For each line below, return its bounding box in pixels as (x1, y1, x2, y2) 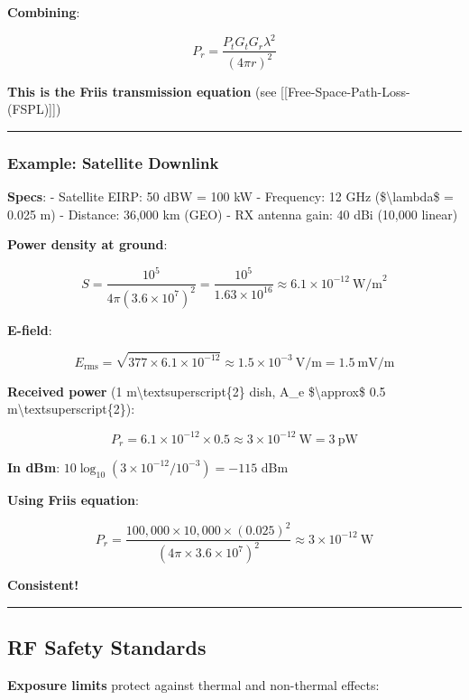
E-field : (7, 320, 52, 339)
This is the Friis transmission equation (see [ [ (7, 81, 288, 100)
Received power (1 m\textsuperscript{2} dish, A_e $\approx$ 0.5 (7, 381, 386, 400)
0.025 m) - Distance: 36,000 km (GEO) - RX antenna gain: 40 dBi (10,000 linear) (7, 204, 458, 223)
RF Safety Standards (7, 633, 207, 661)
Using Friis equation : (7, 490, 139, 509)
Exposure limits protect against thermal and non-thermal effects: (7, 676, 380, 695)
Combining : (7, 3, 80, 21)
